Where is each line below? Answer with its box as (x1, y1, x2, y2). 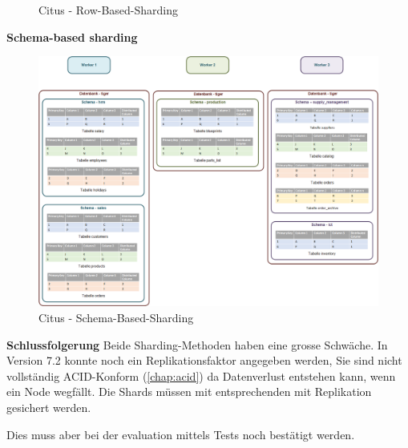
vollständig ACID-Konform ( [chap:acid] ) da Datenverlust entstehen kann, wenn (6, 367, 396, 384)
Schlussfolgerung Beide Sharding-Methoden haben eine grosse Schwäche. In (6, 336, 388, 353)
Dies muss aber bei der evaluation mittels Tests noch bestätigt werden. (6, 426, 355, 442)
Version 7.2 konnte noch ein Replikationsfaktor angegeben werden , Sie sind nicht (6, 352, 402, 369)
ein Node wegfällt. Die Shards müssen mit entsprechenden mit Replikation (6, 383, 372, 400)
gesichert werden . (6, 398, 91, 415)
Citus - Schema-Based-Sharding (38, 309, 194, 325)
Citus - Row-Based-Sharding (38, 2, 179, 18)
